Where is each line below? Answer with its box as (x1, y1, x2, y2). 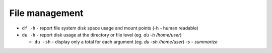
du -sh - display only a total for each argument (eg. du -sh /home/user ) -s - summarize (34, 39, 218, 45)
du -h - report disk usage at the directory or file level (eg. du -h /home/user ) (22, 31, 182, 37)
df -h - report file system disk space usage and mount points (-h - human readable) (22, 25, 198, 31)
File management (9, 7, 84, 18)
